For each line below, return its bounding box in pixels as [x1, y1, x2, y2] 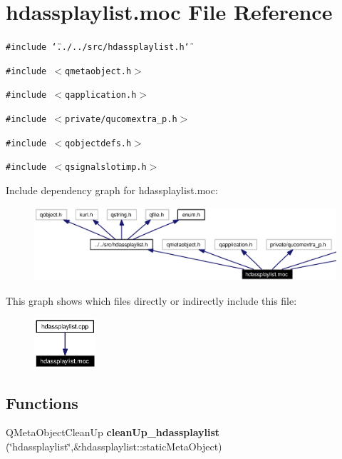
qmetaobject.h [65, 66, 132, 76]
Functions [6, 391, 78, 413]
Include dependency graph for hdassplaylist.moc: [6, 183, 218, 198]
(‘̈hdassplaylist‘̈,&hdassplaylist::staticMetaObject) [6, 438, 222, 453]
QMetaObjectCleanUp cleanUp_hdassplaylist [6, 425, 220, 440]
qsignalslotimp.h [65, 162, 147, 173]
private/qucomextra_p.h [65, 114, 177, 125]
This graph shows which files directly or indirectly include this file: [6, 293, 297, 308]
